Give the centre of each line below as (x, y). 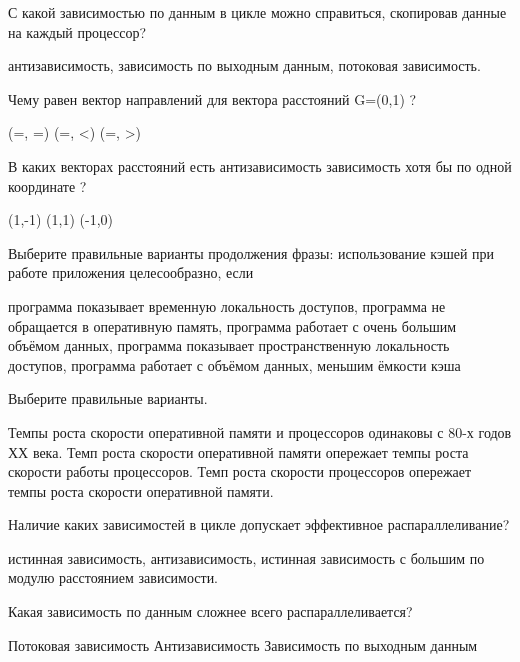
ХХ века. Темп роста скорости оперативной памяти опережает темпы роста (238, 451)
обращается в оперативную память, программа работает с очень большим (232, 325)
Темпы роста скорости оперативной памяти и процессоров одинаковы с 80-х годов (260, 431)
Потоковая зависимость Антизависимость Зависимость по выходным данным (243, 644)
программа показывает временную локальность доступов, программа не (227, 305)
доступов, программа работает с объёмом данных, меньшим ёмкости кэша (234, 364)
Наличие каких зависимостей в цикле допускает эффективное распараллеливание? (259, 524)
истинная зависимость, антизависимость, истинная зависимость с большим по (246, 557)
